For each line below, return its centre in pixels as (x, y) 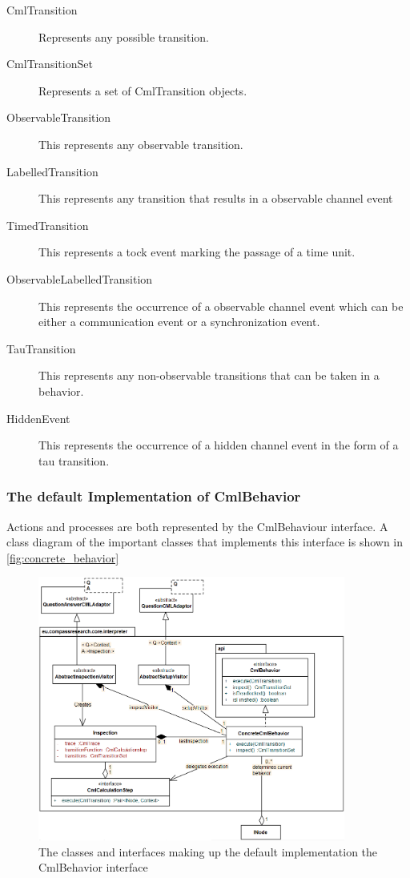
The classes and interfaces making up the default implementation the (208, 851)
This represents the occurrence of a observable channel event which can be (221, 306)
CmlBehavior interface (93, 867)
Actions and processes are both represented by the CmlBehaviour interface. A (197, 526)
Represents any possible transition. (124, 36)
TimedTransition (48, 225)
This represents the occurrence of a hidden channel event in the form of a (219, 445)
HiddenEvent (38, 418)
